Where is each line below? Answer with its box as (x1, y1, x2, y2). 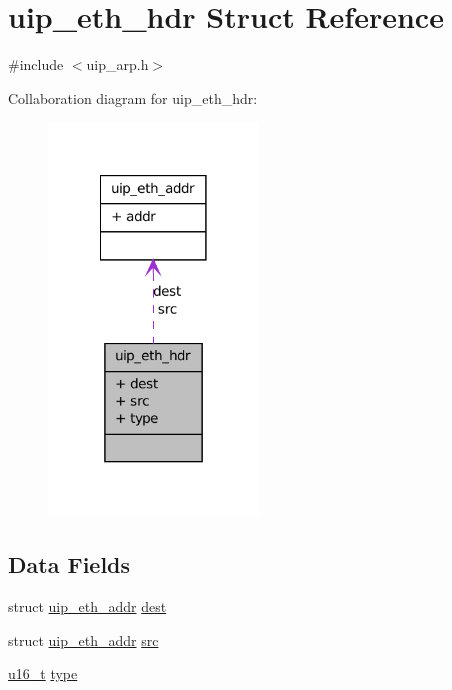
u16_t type (8, 663, 78, 684)
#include (8, 54, 64, 75)
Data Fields (8, 549, 131, 580)
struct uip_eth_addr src (8, 629, 159, 650)
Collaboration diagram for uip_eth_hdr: (8, 87, 258, 108)
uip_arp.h (86, 54, 149, 75)
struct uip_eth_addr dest (8, 595, 167, 616)
